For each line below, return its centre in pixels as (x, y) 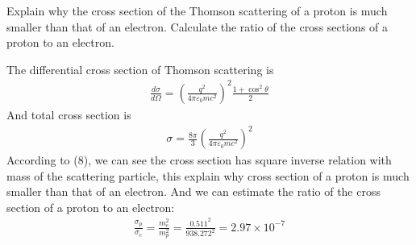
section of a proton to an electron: (91, 207)
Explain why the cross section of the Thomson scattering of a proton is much (197, 10)
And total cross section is (69, 114)
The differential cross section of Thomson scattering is (140, 69)
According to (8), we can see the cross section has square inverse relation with (199, 160)
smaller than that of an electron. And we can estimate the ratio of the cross (193, 191)
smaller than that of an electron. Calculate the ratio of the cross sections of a (198, 26)
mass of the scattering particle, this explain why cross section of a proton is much (208, 175)
